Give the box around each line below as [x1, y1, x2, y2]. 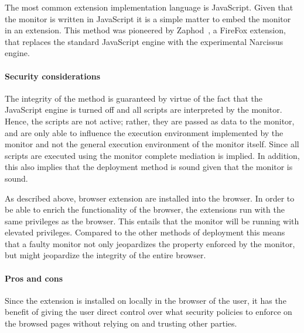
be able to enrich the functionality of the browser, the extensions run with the [5, 203, 285, 216]
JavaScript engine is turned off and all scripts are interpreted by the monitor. [5, 103, 282, 116]
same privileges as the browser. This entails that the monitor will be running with [5, 214, 299, 227]
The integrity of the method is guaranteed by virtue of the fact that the [5, 92, 263, 104]
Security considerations [5, 70, 101, 82]
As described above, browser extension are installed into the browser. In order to [5, 192, 295, 204]
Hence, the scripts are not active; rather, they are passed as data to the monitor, [5, 115, 295, 127]
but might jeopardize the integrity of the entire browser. [5, 249, 206, 261]
